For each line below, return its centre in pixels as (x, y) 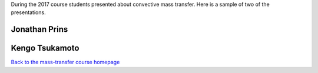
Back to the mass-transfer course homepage (65, 62)
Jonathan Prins (39, 29)
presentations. (29, 12)
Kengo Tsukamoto (45, 48)
